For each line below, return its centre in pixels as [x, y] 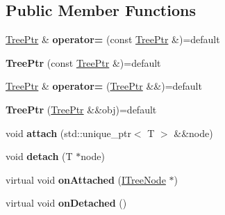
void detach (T [39, 156]
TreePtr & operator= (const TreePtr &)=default [113, 39]
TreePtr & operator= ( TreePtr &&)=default [104, 86]
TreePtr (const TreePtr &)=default [83, 62]
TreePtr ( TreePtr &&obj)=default [81, 109]
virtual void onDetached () [66, 203]
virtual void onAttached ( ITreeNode [86, 179]
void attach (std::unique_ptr [68, 133]
